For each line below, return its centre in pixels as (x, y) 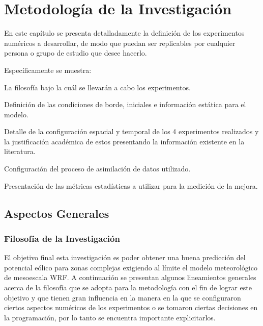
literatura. (20, 151)
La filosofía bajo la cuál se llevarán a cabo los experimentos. (97, 87)
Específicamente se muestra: (48, 70)
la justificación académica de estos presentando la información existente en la (124, 141)
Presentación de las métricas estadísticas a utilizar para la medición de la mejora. (131, 185)
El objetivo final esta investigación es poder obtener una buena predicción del (125, 257)
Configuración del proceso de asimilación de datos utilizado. (97, 169)
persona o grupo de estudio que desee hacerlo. (76, 53)
